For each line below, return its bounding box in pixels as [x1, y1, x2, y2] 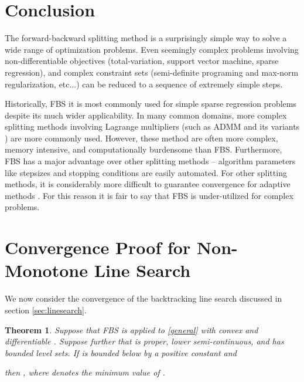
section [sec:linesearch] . [5, 303, 87, 316]
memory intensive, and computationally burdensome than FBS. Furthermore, [5, 143, 282, 155]
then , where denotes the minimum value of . [5, 366, 165, 378]
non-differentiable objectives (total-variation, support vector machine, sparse [5, 55, 279, 67]
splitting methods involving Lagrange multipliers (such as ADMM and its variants [5, 120, 300, 133]
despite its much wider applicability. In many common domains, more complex [5, 109, 287, 121]
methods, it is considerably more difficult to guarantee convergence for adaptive [5, 178, 291, 190]
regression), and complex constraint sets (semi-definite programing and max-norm [5, 66, 299, 78]
